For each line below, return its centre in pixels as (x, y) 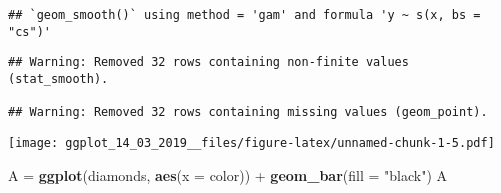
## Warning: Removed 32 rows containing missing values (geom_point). (248, 112)
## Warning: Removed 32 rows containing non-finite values (208, 62)
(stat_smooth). (58, 78)
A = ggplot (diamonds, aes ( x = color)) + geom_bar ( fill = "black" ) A (228, 174)
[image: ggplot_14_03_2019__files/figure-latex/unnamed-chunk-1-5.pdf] (251, 142)
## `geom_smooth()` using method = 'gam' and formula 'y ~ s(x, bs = (244, 15)
